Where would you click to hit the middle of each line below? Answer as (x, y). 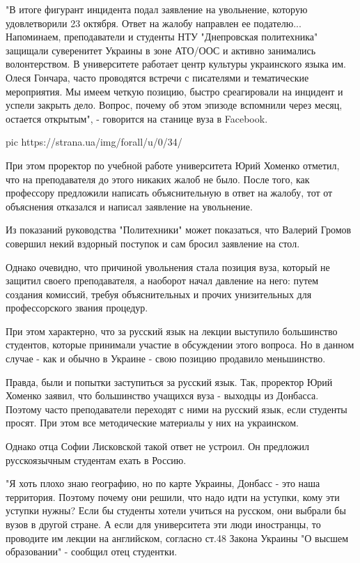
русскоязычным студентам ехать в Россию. (96, 460)
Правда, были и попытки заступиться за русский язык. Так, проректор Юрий (169, 381)
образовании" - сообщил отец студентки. (92, 552)
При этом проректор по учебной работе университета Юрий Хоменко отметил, (173, 165)
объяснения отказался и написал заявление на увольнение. (129, 206)
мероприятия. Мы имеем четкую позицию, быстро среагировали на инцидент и (174, 91)
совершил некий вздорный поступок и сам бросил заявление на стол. (153, 243)
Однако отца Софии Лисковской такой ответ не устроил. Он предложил (157, 446)
